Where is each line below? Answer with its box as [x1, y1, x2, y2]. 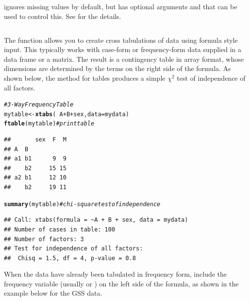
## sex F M [4, 136, 67, 143]
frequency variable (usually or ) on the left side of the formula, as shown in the [4, 278, 239, 288]
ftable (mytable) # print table [4, 120, 95, 127]
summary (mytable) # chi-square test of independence [4, 200, 161, 208]
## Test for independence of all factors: [4, 245, 143, 252]
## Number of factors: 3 [4, 235, 84, 243]
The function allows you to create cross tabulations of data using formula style [4, 35, 238, 45]
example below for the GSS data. [4, 288, 102, 298]
